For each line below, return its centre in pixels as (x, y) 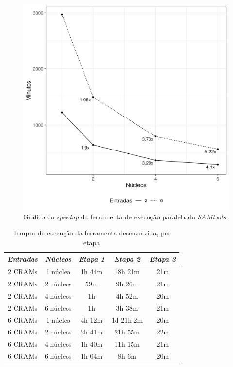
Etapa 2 (127, 259)
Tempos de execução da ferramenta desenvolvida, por (92, 233)
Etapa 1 (92, 259)
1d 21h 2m (127, 320)
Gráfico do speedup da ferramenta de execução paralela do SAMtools (125, 216)
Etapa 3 (163, 259)
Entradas (23, 259)
